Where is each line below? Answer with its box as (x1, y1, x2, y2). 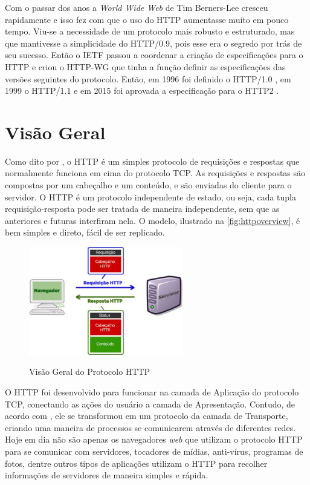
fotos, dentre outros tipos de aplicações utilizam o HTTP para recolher (5, 457, 268, 469)
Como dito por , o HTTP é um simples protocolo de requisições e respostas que (5, 154, 300, 167)
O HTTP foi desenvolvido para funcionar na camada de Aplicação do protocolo (5, 385, 299, 398)
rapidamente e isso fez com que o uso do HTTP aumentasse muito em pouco (5, 13, 289, 25)
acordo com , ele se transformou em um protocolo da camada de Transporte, (5, 409, 288, 422)
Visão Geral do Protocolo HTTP (29, 365, 150, 378)
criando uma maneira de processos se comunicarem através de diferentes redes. (5, 421, 296, 434)
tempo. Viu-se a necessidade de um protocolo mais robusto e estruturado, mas (5, 25, 295, 38)
